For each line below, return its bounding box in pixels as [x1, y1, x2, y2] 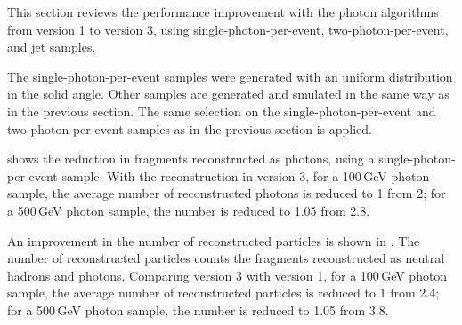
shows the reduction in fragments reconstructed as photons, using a [7, 149, 375, 168]
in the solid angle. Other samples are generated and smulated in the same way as [7, 84, 450, 103]
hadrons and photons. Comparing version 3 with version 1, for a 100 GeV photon [7, 266, 448, 284]
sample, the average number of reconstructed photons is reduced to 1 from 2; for [7, 184, 446, 202]
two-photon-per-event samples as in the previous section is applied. [7, 119, 373, 138]
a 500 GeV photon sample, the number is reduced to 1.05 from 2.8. [7, 201, 370, 219]
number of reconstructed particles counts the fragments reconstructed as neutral [7, 249, 445, 267]
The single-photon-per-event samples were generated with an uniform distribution [7, 67, 453, 85]
